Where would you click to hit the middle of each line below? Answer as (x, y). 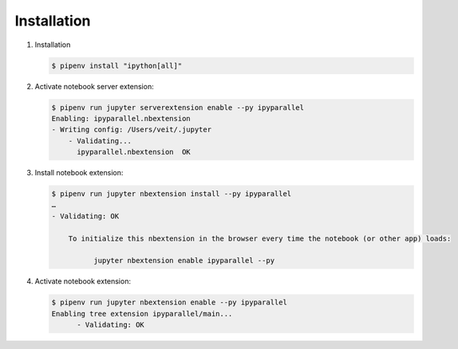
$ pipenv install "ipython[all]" (117, 65)
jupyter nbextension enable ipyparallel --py (184, 261)
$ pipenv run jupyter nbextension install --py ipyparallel (172, 194)
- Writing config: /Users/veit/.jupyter (131, 130)
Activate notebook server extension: (95, 86)
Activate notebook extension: (83, 281)
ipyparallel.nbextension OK (134, 152)
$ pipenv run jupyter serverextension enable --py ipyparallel (178, 107)
